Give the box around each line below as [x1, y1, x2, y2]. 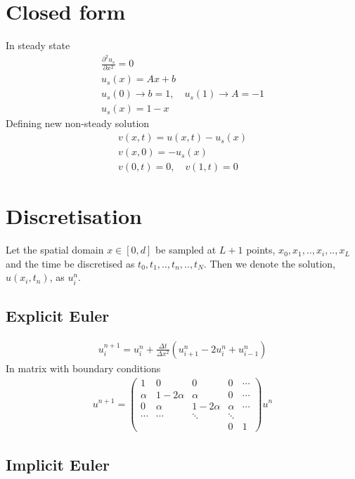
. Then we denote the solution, [203, 256, 335, 270]
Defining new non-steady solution [6, 116, 150, 131]
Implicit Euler [6, 454, 110, 475]
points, [246, 242, 276, 257]
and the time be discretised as [6, 256, 135, 270]
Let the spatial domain [6, 242, 104, 257]
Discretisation [6, 202, 142, 230]
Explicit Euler [6, 304, 110, 326]
